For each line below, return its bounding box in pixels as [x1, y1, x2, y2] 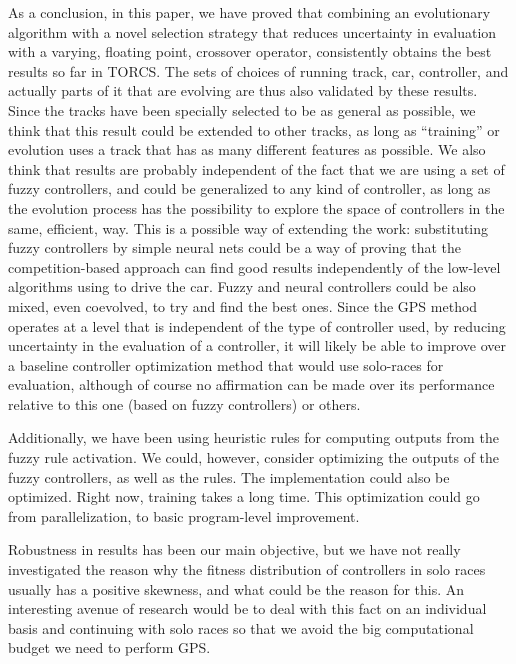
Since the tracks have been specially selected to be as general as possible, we [8, 99, 476, 120]
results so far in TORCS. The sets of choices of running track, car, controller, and [8, 60, 509, 81]
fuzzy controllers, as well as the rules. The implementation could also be [8, 466, 450, 487]
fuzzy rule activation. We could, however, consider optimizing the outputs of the [8, 447, 500, 468]
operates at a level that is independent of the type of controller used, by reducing [8, 315, 506, 336]
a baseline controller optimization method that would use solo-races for [8, 354, 444, 375]
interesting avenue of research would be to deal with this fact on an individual [8, 598, 487, 619]
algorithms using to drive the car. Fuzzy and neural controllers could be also [8, 276, 476, 297]
